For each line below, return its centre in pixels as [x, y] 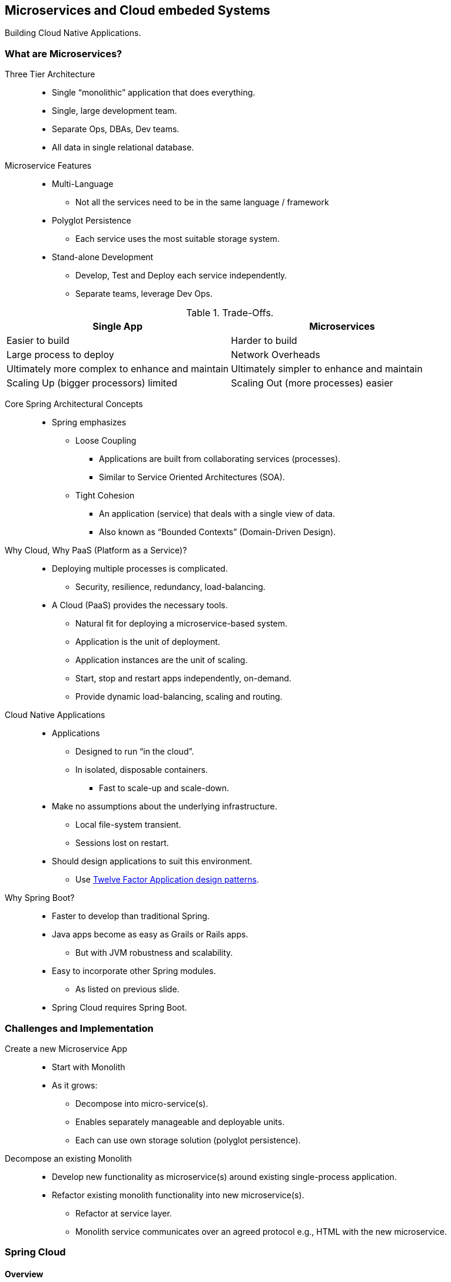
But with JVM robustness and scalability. [154, 953]
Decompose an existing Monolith [68, 1158]
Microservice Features [48, 166]
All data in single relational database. [123, 147]
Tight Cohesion [105, 496]
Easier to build [38, 341]
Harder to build [264, 341]
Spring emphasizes [89, 422]
